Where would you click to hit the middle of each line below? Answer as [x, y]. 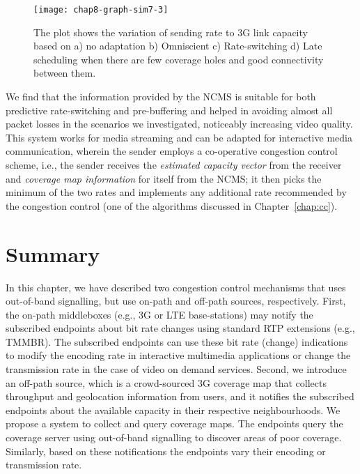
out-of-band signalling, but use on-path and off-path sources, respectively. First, [176, 301]
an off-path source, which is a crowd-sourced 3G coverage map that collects [166, 382]
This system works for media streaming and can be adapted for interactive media [179, 137]
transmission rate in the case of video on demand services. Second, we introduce [176, 369]
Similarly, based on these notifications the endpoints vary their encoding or [166, 451]
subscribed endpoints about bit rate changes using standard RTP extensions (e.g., [180, 328]
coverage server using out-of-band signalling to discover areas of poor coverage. [174, 437]
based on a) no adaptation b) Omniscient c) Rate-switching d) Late [178, 46]
